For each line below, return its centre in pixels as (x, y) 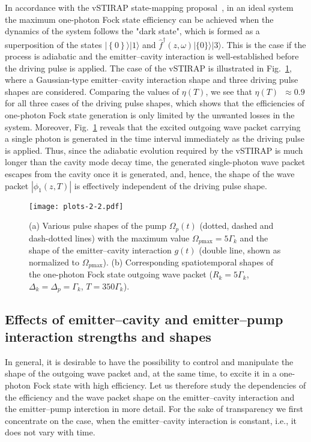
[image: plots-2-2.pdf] (76, 206)
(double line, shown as (240, 250)
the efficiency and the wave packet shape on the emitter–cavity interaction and (150, 397)
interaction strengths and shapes (108, 337)
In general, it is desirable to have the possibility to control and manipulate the (149, 361)
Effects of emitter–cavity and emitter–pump (144, 319)
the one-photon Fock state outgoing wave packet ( (121, 274)
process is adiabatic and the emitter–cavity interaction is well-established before (152, 56)
